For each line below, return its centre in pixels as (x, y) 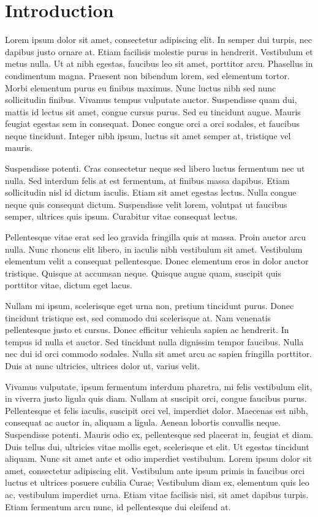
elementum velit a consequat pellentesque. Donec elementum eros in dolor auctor (157, 261)
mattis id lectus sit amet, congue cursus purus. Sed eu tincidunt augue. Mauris (153, 111)
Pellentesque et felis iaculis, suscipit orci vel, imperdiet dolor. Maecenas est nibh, (157, 410)
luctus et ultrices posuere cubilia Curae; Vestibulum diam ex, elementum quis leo (157, 482)
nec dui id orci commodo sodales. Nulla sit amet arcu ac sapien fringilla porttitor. (159, 354)
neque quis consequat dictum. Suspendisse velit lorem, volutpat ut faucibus (146, 204)
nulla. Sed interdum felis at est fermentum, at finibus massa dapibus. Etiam (147, 180)
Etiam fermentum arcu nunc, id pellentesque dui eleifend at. (118, 506)
